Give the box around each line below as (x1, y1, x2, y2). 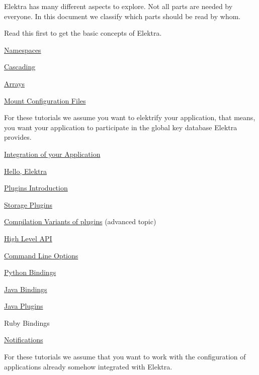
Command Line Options (4, 250, 78, 260)
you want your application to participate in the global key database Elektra (4, 122, 237, 132)
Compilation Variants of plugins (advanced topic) (4, 216, 156, 227)
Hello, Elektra (4, 165, 47, 176)
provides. (4, 132, 32, 142)
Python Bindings (4, 267, 56, 277)
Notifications (4, 334, 43, 345)
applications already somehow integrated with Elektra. (4, 361, 172, 371)
